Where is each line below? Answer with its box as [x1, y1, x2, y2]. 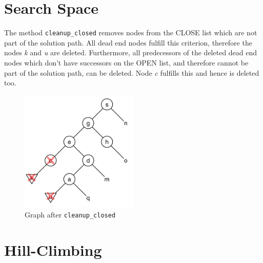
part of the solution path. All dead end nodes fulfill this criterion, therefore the [4, 37, 252, 48]
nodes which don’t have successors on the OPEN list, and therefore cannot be [4, 57, 249, 68]
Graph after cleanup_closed [25, 209, 116, 220]
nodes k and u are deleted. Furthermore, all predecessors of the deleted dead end [4, 47, 257, 58]
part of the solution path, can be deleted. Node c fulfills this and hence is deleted [4, 67, 259, 78]
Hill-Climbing [4, 239, 102, 260]
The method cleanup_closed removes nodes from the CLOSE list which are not [4, 27, 257, 38]
